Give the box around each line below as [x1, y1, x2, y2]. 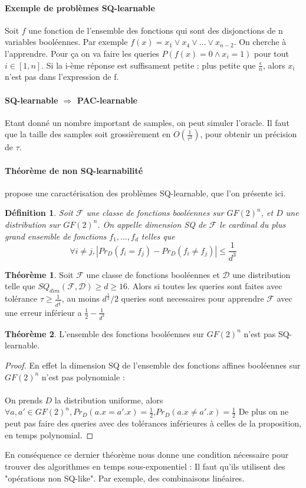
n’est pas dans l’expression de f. [5, 70, 119, 83]
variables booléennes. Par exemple [5, 35, 128, 48]
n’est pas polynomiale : [41, 370, 125, 383]
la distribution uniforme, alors [54, 393, 163, 406]
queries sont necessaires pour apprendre [121, 292, 264, 305]
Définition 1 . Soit [5, 206, 73, 219]
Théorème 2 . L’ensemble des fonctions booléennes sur [5, 327, 204, 340]
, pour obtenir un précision [200, 128, 297, 140]
